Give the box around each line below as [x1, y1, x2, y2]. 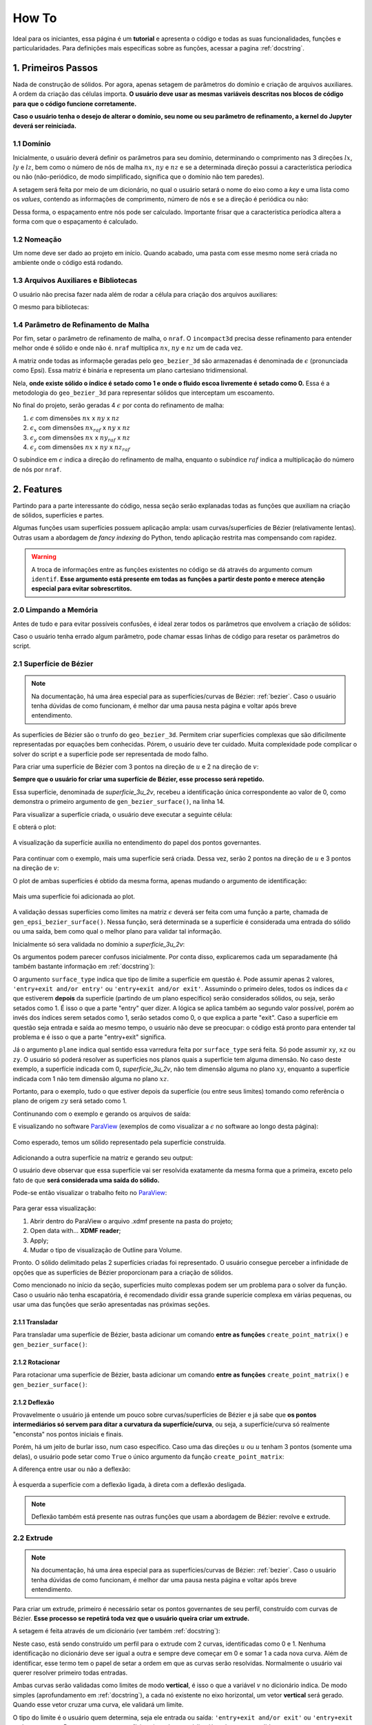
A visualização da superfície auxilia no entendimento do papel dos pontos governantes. [12, 838, 262, 847]
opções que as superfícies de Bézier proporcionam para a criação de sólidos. [12, 1268, 234, 1276]
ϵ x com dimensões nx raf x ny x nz [30, 424, 131, 434]
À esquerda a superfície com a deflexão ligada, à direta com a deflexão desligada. [12, 1481, 246, 1489]
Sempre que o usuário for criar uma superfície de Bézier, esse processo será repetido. [12, 775, 265, 783]
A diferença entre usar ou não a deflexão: [12, 1465, 131, 1473]
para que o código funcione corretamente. [12, 99, 137, 108]
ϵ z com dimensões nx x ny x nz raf [30, 443, 130, 453]
